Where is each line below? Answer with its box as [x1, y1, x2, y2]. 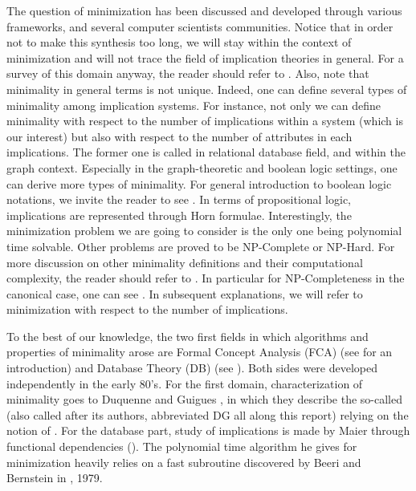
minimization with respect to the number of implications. [6, 301, 288, 318]
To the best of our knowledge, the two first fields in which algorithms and [6, 327, 369, 344]
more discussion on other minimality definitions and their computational [6, 254, 363, 270]
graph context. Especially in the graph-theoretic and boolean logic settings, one [6, 159, 398, 176]
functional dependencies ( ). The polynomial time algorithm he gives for [6, 438, 357, 455]
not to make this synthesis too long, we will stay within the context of [6, 34, 352, 51]
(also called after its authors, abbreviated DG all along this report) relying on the [6, 406, 409, 423]
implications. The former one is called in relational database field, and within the [6, 144, 406, 160]
